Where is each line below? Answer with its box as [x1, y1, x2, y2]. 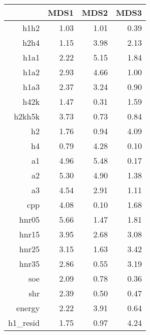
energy [16, 302, 40, 314]
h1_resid [8, 317, 40, 328]
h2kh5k [14, 110, 40, 122]
